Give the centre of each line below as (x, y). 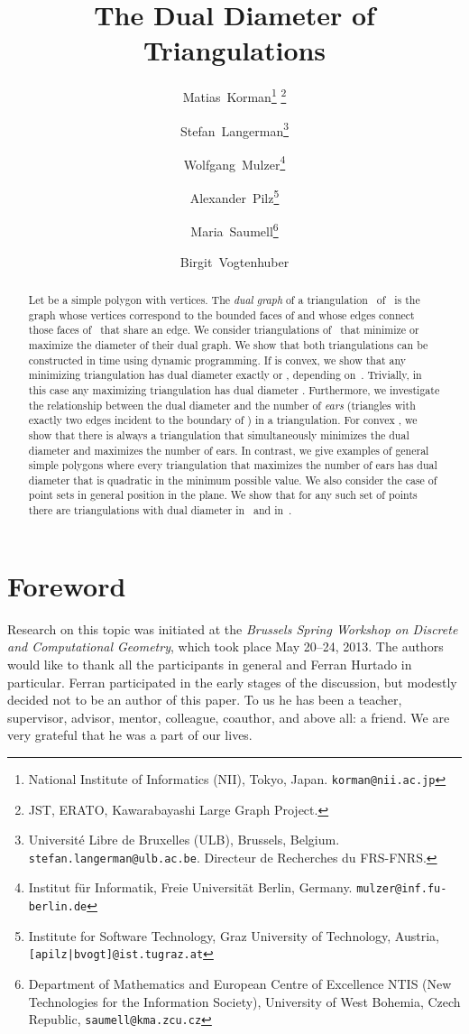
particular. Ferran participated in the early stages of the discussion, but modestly (232, 682)
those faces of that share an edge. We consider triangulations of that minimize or (224, 330)
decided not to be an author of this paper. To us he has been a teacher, (205, 700)
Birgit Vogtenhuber (234, 261)
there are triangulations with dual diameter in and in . (160, 510)
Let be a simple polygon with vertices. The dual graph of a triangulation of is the (224, 299)
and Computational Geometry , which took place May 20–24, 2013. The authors (225, 646)
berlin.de (58, 907)
